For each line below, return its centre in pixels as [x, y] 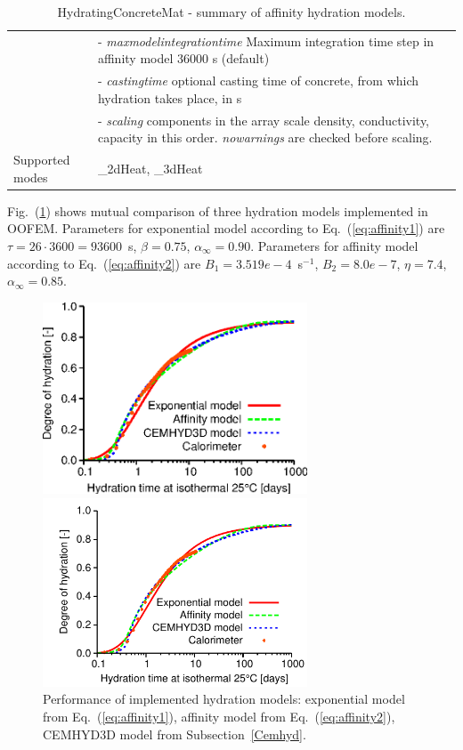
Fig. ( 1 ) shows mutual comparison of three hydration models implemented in [218, 210]
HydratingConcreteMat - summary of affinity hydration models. [231, 12]
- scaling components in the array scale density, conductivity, [264, 120]
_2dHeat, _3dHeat [150, 168]
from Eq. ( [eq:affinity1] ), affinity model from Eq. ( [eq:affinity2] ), [219, 717]
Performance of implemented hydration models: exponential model [224, 699]
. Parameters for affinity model [334, 246]
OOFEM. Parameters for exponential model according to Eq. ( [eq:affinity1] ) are [226, 228]
